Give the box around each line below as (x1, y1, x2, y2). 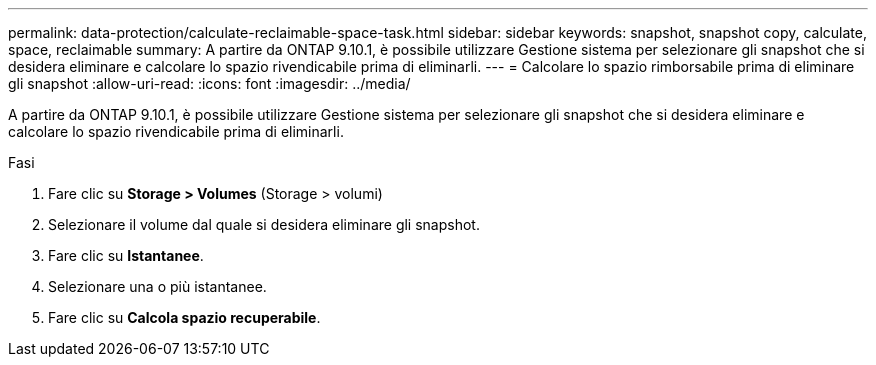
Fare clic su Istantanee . (48, 247, 204, 264)
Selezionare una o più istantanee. (48, 278, 267, 295)
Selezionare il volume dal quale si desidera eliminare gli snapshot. (48, 216, 480, 233)
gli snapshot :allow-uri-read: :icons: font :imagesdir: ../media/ (8, 75, 411, 92)
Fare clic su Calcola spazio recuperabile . (48, 309, 321, 326)
